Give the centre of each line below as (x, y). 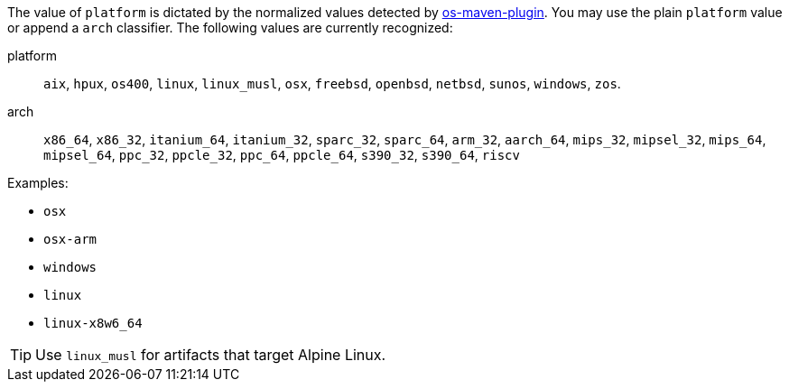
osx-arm (70, 239)
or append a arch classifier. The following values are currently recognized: (230, 28)
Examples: (38, 183)
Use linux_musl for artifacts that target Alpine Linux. (211, 355)
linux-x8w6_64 (93, 323)
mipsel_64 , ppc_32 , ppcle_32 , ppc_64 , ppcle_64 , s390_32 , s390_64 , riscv (282, 155)
